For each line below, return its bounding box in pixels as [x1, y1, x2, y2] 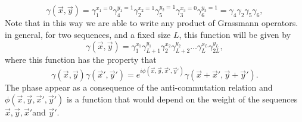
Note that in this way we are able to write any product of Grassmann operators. [5, 17, 298, 29]
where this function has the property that [5, 53, 157, 66]
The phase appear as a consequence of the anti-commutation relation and [5, 81, 273, 94]
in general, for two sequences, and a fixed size [5, 28, 171, 40]
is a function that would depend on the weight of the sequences [67, 93, 298, 105]
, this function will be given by [179, 28, 291, 40]
